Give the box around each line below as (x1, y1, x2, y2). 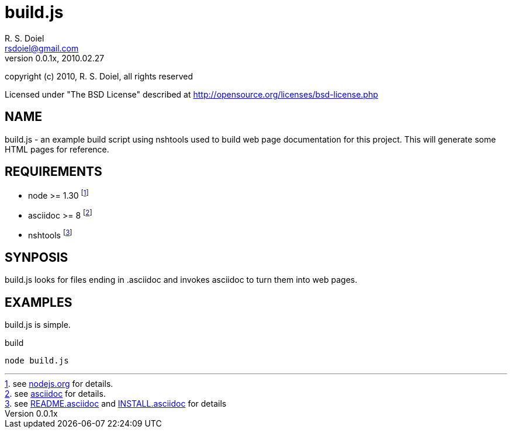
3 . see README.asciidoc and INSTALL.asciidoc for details (5, 399, 227, 409)
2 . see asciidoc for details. (5, 389, 106, 399)
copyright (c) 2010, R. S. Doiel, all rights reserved (5, 71, 193, 81)
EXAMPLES (5, 295, 72, 310)
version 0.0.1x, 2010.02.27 (5, 53, 105, 63)
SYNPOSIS (5, 250, 68, 265)
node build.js (5, 356, 69, 366)
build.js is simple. (5, 320, 71, 330)
